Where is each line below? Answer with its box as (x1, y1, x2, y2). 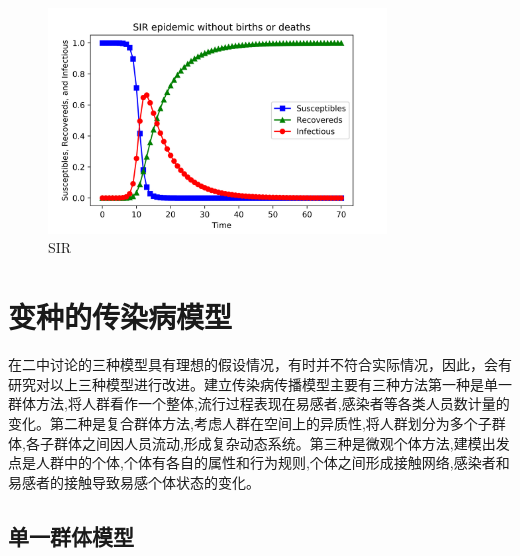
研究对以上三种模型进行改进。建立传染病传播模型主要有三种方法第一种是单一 (8, 373, 512, 394)
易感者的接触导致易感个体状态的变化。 (8, 471, 260, 492)
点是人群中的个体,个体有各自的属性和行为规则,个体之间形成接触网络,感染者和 (8, 452, 510, 473)
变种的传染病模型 (8, 296, 233, 337)
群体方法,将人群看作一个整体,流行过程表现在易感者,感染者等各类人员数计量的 (8, 393, 510, 414)
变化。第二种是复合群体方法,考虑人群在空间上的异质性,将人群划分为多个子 (8, 412, 492, 433)
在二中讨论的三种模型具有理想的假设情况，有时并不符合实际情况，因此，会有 (8, 354, 512, 375)
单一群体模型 (8, 520, 134, 551)
